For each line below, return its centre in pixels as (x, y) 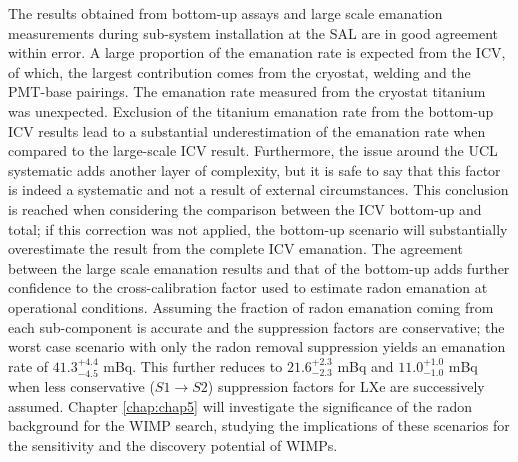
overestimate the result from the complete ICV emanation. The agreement (235, 248)
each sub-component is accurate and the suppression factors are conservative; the (256, 326)
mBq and (365, 365)
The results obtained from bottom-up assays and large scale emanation (225, 13)
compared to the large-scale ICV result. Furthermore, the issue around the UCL (253, 150)
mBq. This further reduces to (193, 365)
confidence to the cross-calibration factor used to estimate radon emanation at (248, 287)
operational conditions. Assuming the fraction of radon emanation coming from (251, 306)
